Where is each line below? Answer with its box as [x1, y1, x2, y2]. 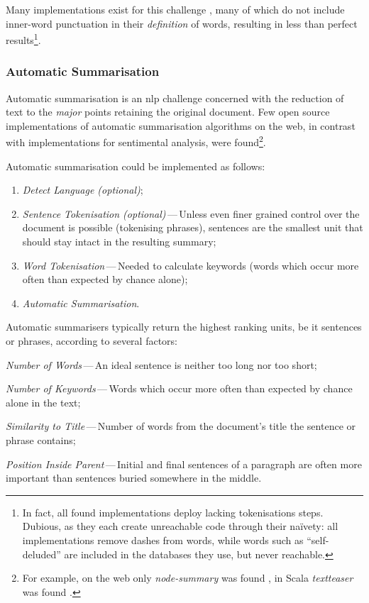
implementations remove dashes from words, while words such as [22, 532, 304, 547]
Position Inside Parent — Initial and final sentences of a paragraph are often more [6, 456, 362, 471]
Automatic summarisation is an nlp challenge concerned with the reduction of [6, 90, 344, 105]
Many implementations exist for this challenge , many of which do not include [6, 2, 345, 16]
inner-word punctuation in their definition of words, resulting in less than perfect [6, 16, 358, 31]
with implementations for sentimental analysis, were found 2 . [6, 133, 266, 150]
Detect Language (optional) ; [22, 182, 143, 197]
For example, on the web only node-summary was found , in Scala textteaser [22, 570, 353, 585]
